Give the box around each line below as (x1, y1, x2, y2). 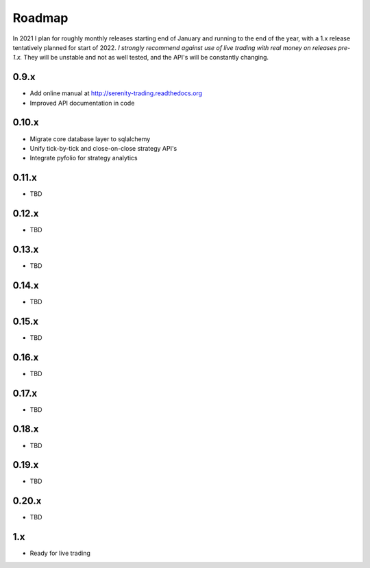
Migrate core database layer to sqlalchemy (29, 134, 151, 143)
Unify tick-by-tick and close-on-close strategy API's (29, 144, 177, 152)
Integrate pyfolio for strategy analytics (29, 154, 138, 162)
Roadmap (12, 10, 69, 25)
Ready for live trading (29, 549, 90, 558)
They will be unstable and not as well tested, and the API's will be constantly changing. (23, 53, 269, 62)
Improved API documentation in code (29, 99, 135, 107)
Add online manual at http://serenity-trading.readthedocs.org (29, 89, 202, 97)
